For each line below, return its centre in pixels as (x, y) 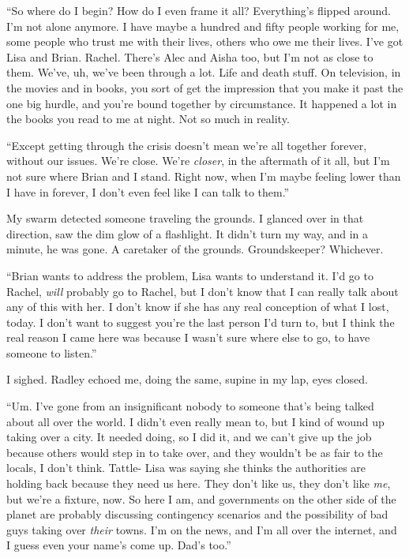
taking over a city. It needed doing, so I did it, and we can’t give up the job (189, 437)
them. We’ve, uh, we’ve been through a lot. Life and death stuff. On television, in (204, 72)
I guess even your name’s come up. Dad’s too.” (119, 545)
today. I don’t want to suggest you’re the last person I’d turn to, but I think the (201, 322)
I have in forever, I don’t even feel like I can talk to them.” (148, 191)
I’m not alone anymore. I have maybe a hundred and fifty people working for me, (203, 26)
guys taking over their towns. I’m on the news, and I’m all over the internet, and (202, 529)
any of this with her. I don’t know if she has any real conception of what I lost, (198, 307)
